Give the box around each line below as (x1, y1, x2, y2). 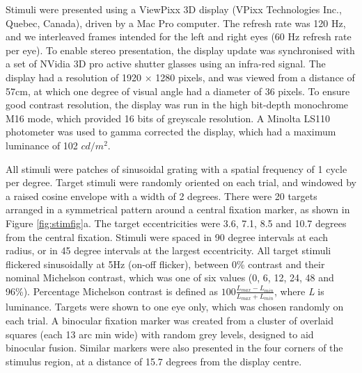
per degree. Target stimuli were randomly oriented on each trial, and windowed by (6, 175, 356, 190)
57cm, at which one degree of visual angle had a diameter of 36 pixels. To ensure (6, 83, 350, 98)
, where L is (274, 283, 324, 298)
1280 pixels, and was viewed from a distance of (155, 69, 355, 84)
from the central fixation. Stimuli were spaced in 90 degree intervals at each (6, 229, 329, 244)
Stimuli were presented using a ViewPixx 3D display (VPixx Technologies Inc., (6, 2, 342, 16)
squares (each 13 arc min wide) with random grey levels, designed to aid (6, 326, 314, 341)
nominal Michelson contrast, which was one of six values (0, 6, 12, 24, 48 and (6, 270, 334, 285)
